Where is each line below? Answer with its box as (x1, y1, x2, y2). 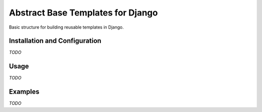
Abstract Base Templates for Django (9, 7, 158, 18)
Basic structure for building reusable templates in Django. (9, 24, 124, 30)
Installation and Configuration (9, 37, 101, 45)
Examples (9, 88, 40, 96)
